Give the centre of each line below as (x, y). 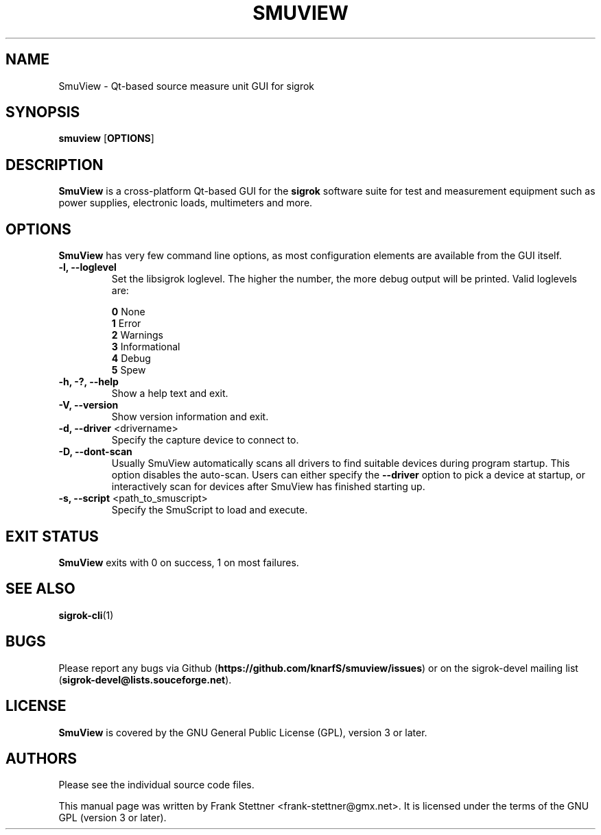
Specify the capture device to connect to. (205, 440)
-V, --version (89, 405)
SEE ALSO (40, 589)
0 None (128, 312)
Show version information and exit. (190, 417)
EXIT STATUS (52, 536)
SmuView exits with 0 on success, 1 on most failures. (179, 562)
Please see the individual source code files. (156, 785)
